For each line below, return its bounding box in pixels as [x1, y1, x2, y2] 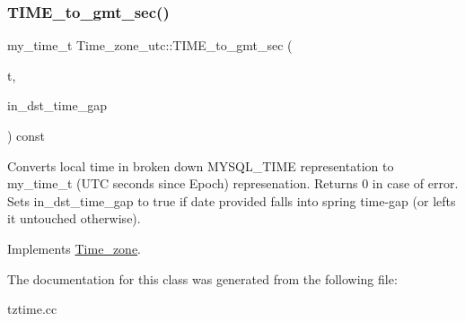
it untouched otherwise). [7, 209, 141, 228]
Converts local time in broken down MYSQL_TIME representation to [7, 156, 394, 175]
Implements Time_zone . [7, 239, 142, 257]
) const [7, 126, 46, 144]
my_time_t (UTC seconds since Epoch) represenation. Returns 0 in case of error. [7, 174, 459, 193]
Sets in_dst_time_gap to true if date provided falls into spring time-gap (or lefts [7, 191, 456, 210]
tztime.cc [7, 299, 57, 318]
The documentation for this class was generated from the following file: [7, 269, 398, 288]
